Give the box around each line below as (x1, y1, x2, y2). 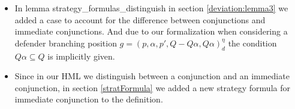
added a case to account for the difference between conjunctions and (14, 13, 266, 26)
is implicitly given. (47, 49, 115, 62)
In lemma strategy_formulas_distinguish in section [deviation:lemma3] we (14, 2, 288, 14)
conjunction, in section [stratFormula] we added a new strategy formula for (14, 81, 290, 94)
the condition (228, 36, 277, 49)
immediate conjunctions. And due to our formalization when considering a (14, 25, 288, 38)
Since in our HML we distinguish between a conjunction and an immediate (14, 70, 290, 82)
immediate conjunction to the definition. (14, 93, 163, 105)
